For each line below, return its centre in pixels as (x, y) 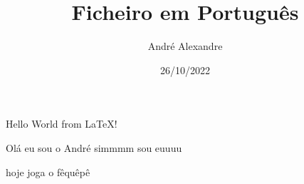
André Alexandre (185, 46)
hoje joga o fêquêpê (48, 172)
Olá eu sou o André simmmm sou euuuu (94, 147)
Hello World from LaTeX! (62, 124)
